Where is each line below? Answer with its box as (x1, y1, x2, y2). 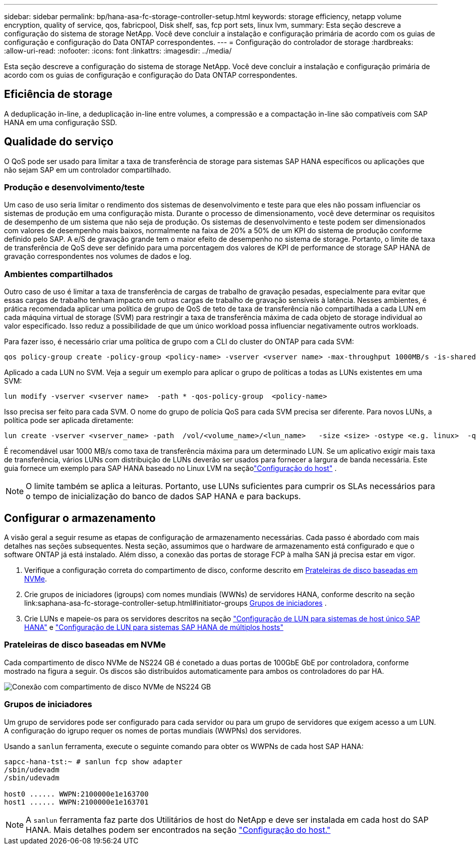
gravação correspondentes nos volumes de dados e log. (4, 252, 192, 261)
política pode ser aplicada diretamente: (4, 416, 134, 425)
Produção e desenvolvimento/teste (4, 182, 145, 193)
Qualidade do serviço (4, 135, 113, 148)
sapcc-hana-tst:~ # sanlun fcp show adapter (4, 757, 183, 766)
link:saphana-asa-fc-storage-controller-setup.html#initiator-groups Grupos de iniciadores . (24, 599, 327, 608)
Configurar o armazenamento (4, 511, 156, 524)
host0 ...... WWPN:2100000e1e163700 (4, 789, 149, 798)
